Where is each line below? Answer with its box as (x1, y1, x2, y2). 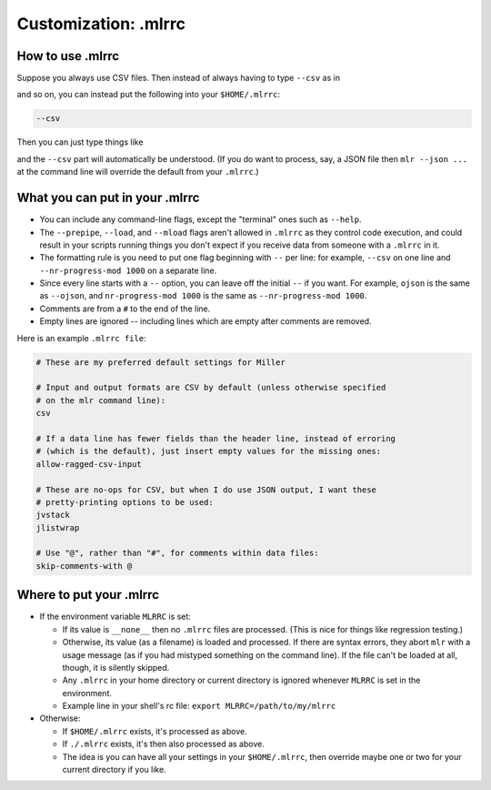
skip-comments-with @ (35, 561, 133, 571)
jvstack (35, 510, 70, 521)
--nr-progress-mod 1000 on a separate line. (39, 265, 217, 276)
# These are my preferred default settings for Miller (35, 357, 286, 368)
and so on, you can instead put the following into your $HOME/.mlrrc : (16, 89, 281, 100)
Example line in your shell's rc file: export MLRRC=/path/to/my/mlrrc (62, 701, 336, 712)
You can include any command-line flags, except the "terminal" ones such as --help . (39, 214, 363, 225)
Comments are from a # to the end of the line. (39, 303, 211, 314)
